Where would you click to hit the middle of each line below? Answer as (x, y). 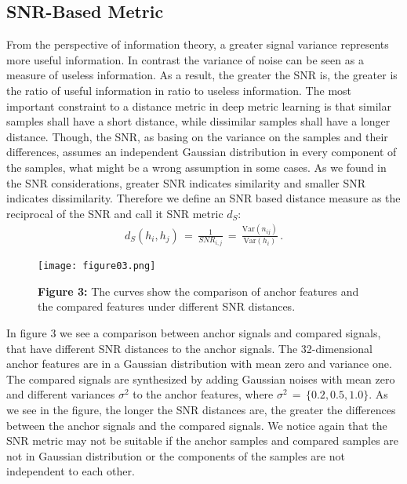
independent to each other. (71, 471)
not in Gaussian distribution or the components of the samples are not (176, 455)
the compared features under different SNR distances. (167, 306)
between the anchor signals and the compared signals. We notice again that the (197, 425)
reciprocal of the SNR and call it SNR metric (115, 213)
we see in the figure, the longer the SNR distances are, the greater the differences (201, 409)
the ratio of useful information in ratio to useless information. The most (179, 90)
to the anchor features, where (203, 394)
